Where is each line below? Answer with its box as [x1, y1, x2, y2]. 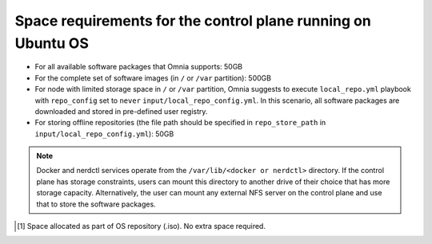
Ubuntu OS [14, 34, 90, 52]
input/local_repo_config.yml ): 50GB [34, 128, 174, 139]
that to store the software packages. [36, 199, 156, 209]
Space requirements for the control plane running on [14, 12, 371, 30]
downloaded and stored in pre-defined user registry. [34, 106, 208, 116]
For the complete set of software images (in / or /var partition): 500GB [34, 73, 272, 83]
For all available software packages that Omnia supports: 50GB [34, 62, 243, 72]
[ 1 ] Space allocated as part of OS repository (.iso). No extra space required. [17, 222, 266, 231]
